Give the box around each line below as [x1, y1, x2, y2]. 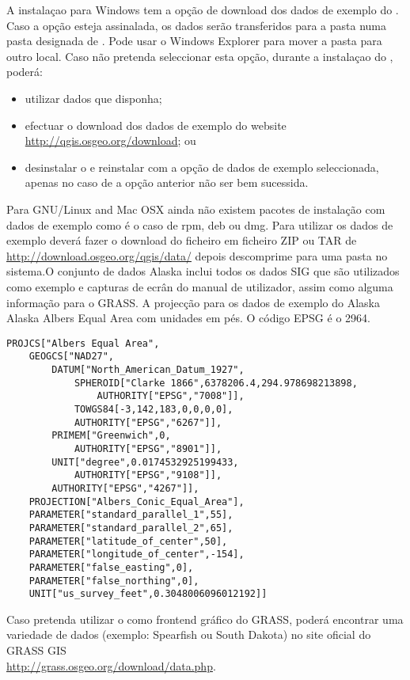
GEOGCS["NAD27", [28, 351, 115, 363]
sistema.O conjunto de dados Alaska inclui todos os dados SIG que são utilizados [6, 263, 400, 279]
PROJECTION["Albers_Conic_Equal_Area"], [28, 496, 245, 507]
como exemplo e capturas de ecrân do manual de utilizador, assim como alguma [6, 278, 393, 294]
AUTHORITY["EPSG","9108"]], [74, 469, 222, 481]
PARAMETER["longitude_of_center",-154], [28, 549, 245, 560]
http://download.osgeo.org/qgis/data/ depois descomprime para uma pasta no [6, 247, 388, 264]
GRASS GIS [6, 642, 66, 658]
